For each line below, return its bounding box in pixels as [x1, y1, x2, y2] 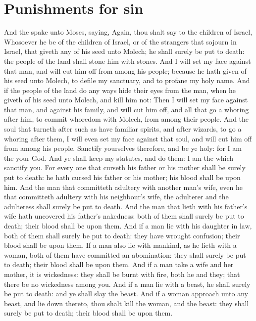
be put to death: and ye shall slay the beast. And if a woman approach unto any [4, 288, 249, 299]
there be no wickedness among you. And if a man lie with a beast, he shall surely [4, 278, 251, 289]
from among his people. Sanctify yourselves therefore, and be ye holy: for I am [4, 143, 242, 153]
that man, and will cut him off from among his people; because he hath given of [4, 65, 247, 76]
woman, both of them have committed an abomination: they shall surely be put [4, 249, 246, 260]
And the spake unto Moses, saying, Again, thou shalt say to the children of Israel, [4, 27, 253, 37]
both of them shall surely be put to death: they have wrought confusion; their [4, 230, 240, 240]
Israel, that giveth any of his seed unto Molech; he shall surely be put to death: [4, 46, 245, 56]
